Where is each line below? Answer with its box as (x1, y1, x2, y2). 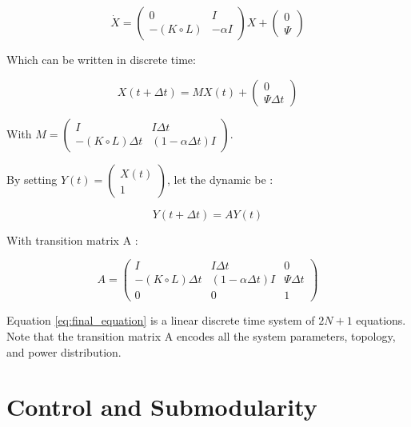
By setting (6, 170, 58, 187)
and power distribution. (6, 343, 122, 360)
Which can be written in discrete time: (6, 51, 196, 67)
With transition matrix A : (6, 231, 138, 248)
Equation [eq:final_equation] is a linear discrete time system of (6, 312, 315, 329)
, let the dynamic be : (167, 170, 273, 187)
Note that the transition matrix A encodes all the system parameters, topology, (6, 327, 396, 344)
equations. (356, 312, 406, 329)
